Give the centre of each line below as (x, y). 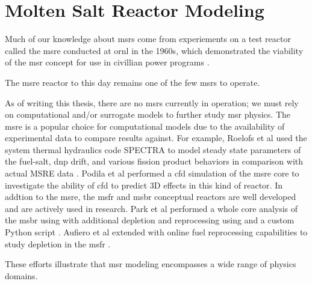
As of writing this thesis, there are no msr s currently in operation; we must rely (152, 102)
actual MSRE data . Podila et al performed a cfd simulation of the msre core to (152, 173)
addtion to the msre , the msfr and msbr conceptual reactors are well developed (151, 197)
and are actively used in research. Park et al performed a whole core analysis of (151, 208)
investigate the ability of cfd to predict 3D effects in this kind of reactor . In (144, 185)
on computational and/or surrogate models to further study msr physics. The (148, 114)
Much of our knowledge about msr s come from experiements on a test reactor (148, 39)
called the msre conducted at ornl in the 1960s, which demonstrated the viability (154, 50)
